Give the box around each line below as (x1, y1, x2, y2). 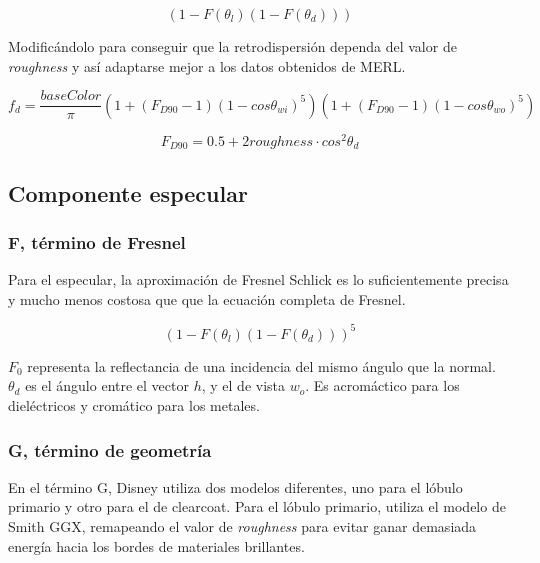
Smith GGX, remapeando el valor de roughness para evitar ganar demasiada (8, 516, 477, 537)
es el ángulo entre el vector (25, 375, 189, 396)
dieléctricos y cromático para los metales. (8, 395, 260, 416)
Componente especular (8, 177, 248, 208)
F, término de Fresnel (8, 229, 186, 254)
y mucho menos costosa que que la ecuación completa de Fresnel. (8, 288, 406, 309)
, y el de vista (201, 375, 286, 396)
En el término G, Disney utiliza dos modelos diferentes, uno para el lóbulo (8, 476, 463, 497)
